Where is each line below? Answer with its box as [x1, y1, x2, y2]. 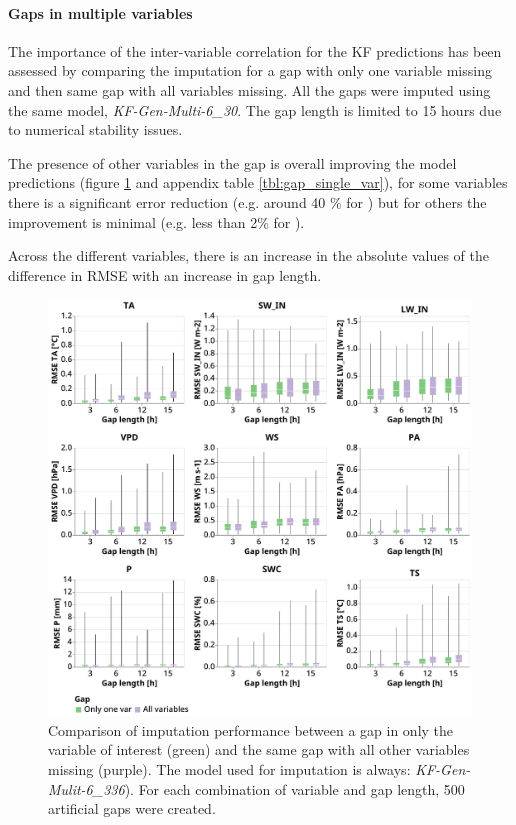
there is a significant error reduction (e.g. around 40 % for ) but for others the [8, 191, 487, 212]
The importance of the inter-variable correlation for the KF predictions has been [8, 40, 502, 61]
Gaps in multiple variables [8, 2, 193, 23]
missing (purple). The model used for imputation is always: [48, 759, 411, 780]
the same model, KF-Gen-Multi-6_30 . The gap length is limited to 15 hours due [8, 99, 502, 120]
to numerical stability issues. [8, 119, 183, 140]
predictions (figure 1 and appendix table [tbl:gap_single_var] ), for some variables [8, 172, 508, 193]
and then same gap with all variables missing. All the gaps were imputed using [8, 79, 491, 100]
